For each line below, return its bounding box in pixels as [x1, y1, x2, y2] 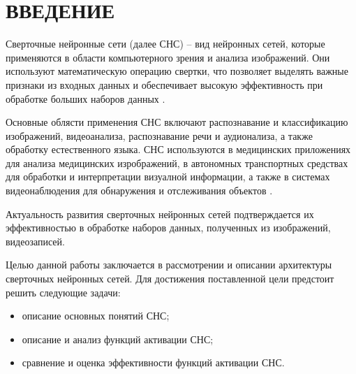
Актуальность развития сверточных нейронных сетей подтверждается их [6, 206, 314, 221]
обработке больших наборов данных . [6, 91, 165, 106]
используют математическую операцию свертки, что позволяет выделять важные [6, 64, 348, 78]
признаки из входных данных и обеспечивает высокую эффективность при [6, 77, 323, 92]
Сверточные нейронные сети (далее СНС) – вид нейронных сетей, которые [6, 36, 325, 51]
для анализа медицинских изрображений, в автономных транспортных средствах [6, 155, 348, 170]
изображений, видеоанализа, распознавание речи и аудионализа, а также [6, 128, 313, 143]
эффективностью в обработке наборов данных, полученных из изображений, [6, 220, 331, 235]
